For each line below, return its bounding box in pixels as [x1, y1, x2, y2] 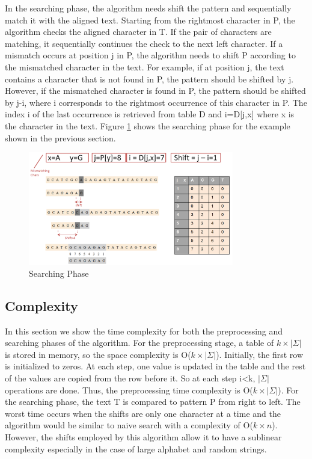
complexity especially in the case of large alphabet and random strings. [5, 442, 267, 455]
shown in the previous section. [5, 131, 116, 144]
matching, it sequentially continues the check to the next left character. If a [5, 37, 283, 49]
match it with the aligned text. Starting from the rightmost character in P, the [5, 13, 295, 26]
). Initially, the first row [216, 348, 303, 360]
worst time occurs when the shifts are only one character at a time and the [5, 407, 281, 419]
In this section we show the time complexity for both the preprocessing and [5, 324, 283, 337]
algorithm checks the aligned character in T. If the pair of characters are [5, 25, 272, 38]
